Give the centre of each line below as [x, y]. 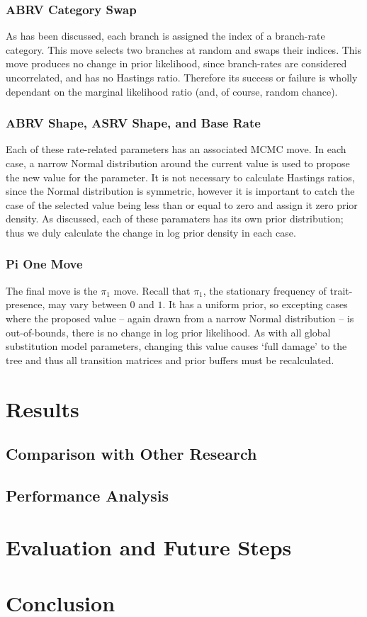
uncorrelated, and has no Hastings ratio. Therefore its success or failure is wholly [182, 77]
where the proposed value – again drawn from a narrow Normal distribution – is [180, 318]
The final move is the [52, 290]
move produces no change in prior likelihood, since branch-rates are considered [176, 63]
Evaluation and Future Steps [149, 547]
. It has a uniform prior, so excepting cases [255, 304]
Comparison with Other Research [131, 454]
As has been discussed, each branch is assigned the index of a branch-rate [165, 36]
